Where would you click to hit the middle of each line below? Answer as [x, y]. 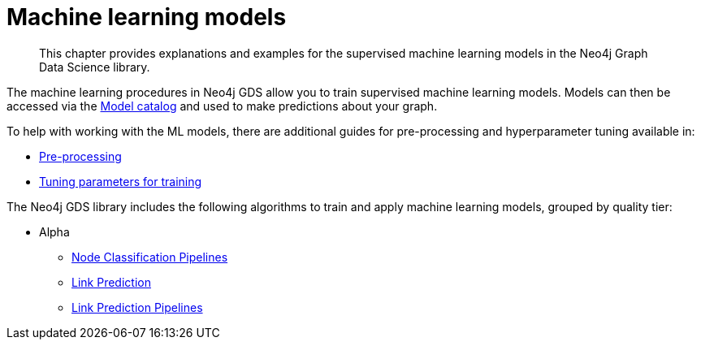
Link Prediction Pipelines [137, 307]
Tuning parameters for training [121, 181]
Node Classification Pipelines [150, 257]
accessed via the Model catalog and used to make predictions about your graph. [222, 106]
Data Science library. [95, 67]
